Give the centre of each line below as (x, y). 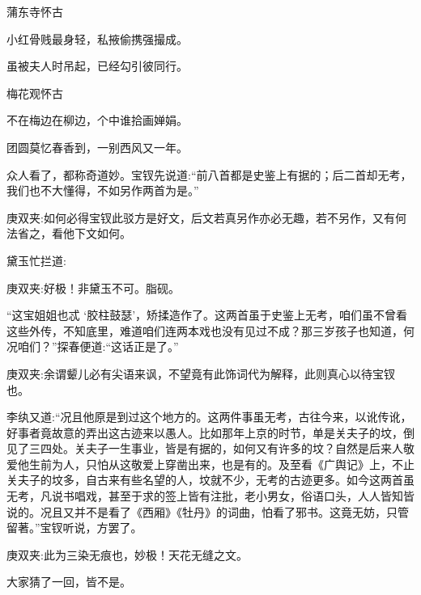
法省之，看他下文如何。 (69, 233)
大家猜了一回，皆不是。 (69, 582)
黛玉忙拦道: (36, 260)
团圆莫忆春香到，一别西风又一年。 (97, 147)
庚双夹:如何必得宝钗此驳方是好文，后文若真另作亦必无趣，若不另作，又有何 (206, 217)
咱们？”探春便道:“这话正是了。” (98, 346)
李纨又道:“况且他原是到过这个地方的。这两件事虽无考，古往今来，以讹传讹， (209, 417)
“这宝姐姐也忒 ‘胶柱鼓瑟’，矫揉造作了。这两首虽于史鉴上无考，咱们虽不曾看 (207, 315)
